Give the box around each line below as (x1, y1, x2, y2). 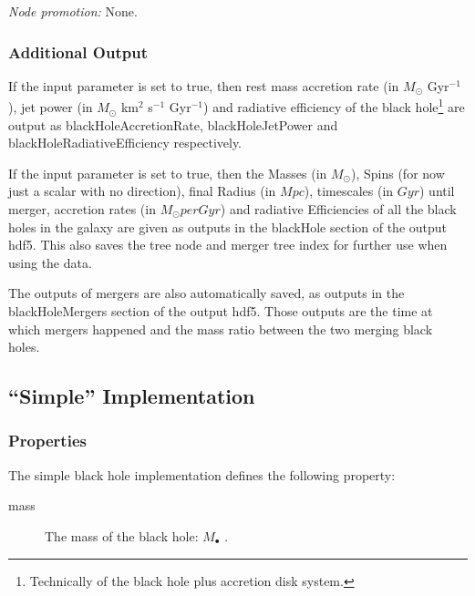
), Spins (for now (350, 163, 445, 182)
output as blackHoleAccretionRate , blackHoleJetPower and (8, 115, 338, 134)
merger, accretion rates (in (8, 200, 156, 219)
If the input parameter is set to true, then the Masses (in (8, 163, 327, 182)
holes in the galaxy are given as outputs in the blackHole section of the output (8, 217, 448, 236)
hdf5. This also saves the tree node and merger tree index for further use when (8, 235, 448, 254)
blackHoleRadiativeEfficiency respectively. (8, 133, 243, 152)
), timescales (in (304, 181, 394, 200)
